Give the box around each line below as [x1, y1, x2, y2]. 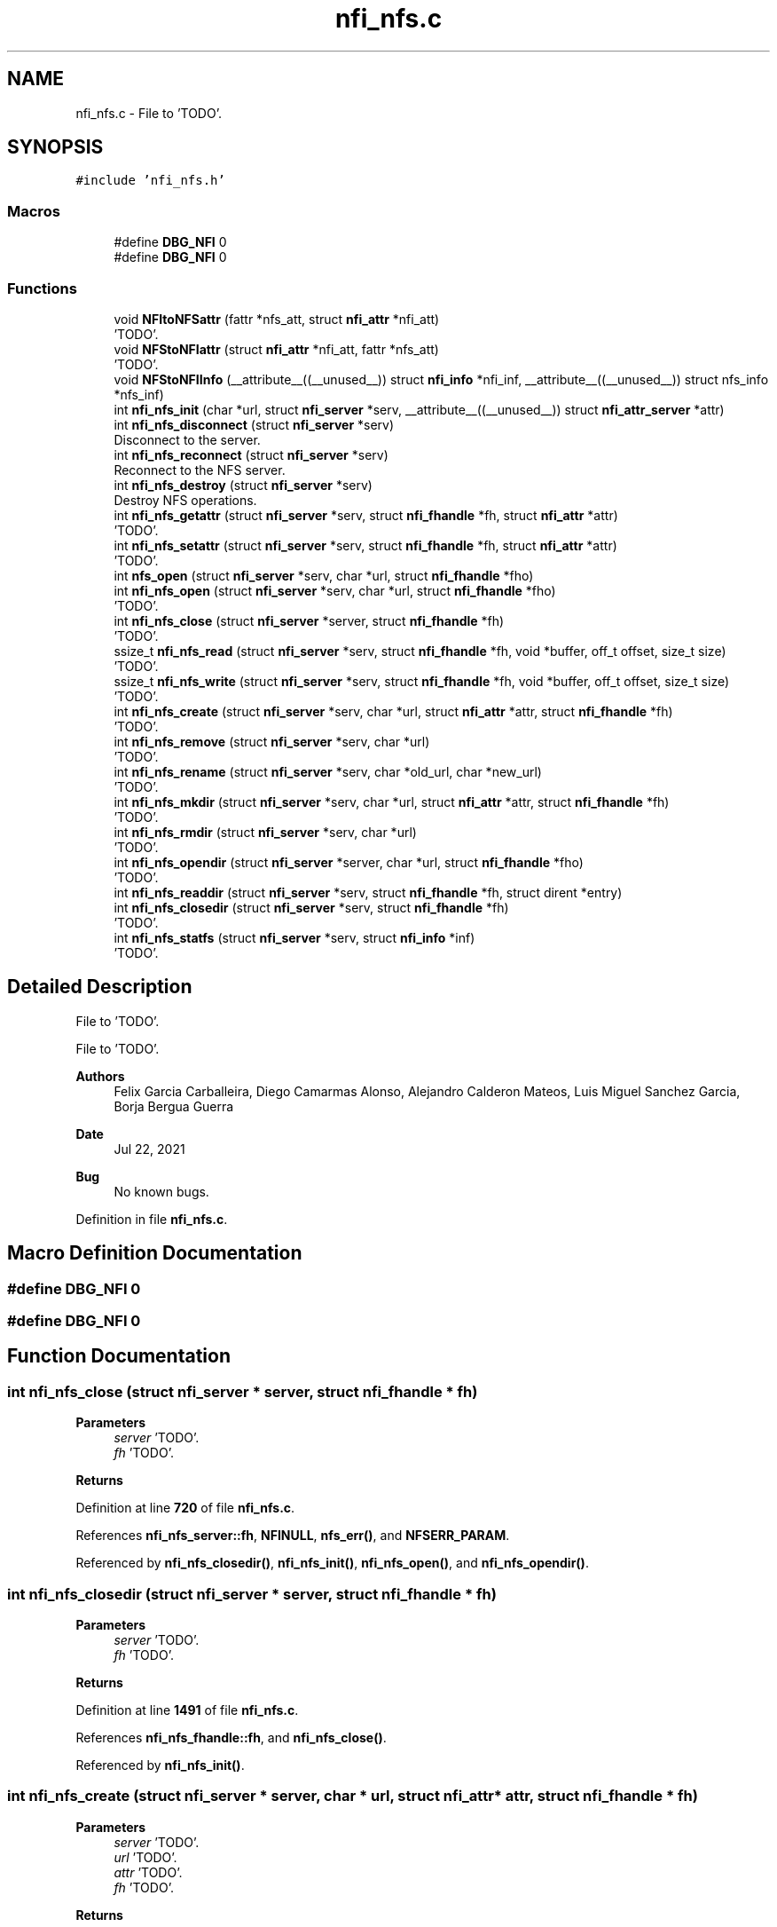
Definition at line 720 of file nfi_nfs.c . [75, 1500, 295, 1516]
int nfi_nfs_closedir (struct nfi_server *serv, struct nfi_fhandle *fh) [114, 899, 509, 915]
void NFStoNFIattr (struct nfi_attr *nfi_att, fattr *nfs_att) [114, 341, 439, 357]
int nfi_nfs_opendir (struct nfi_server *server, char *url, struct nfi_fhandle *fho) [114, 854, 584, 870]
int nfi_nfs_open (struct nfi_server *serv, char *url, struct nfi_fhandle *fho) [114, 582, 556, 598]
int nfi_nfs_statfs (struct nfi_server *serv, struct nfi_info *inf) [114, 929, 475, 945]
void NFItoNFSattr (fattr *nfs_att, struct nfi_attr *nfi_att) [114, 311, 440, 327]
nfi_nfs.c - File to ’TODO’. [75, 105, 222, 121]
